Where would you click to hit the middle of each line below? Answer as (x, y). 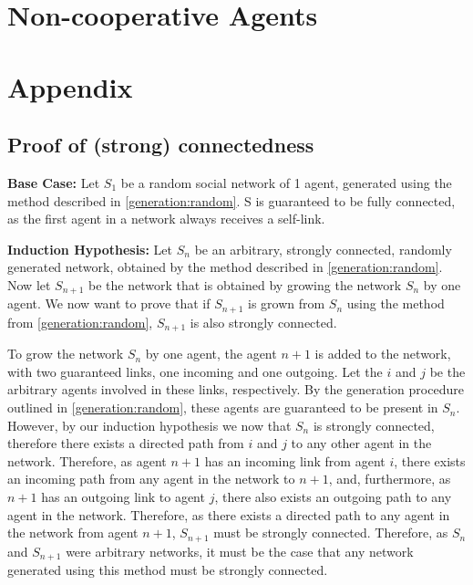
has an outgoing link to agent (123, 497)
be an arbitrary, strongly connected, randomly (323, 249)
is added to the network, (383, 354)
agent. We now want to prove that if (109, 303)
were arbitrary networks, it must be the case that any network (240, 551)
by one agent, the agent (211, 354)
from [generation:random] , (80, 322)
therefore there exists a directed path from (126, 443)
